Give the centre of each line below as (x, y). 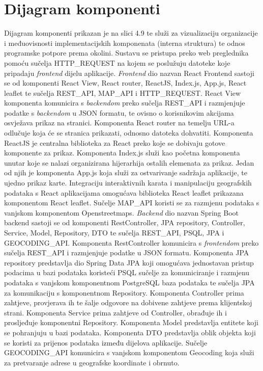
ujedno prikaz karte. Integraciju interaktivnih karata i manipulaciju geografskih (128, 183)
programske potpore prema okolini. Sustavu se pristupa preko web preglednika (126, 53)
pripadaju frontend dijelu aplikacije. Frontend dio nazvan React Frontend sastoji (129, 73)
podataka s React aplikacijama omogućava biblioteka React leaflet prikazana (124, 192)
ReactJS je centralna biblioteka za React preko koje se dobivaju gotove (115, 142)
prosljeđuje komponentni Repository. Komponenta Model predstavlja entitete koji (131, 322)
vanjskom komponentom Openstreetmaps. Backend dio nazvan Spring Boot (121, 212)
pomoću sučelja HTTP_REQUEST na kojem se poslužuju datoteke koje (117, 62)
